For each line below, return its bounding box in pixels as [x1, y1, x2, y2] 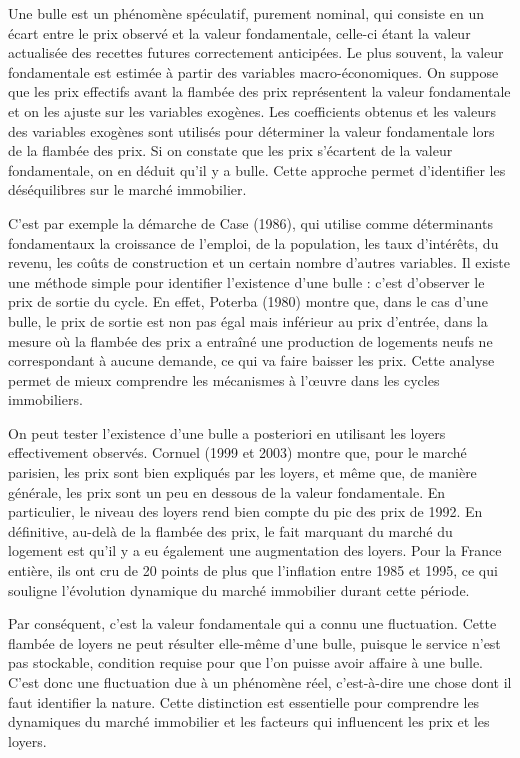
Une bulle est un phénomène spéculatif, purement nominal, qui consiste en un [8, 3, 484, 23]
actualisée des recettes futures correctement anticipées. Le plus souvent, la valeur [8, 42, 504, 63]
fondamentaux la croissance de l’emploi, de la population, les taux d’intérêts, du [8, 232, 499, 253]
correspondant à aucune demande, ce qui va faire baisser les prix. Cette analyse [8, 350, 495, 371]
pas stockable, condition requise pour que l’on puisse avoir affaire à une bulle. [8, 652, 484, 673]
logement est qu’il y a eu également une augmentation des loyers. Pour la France [8, 540, 502, 561]
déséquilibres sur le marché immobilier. [8, 179, 247, 200]
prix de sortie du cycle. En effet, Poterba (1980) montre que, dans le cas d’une [8, 291, 488, 312]
